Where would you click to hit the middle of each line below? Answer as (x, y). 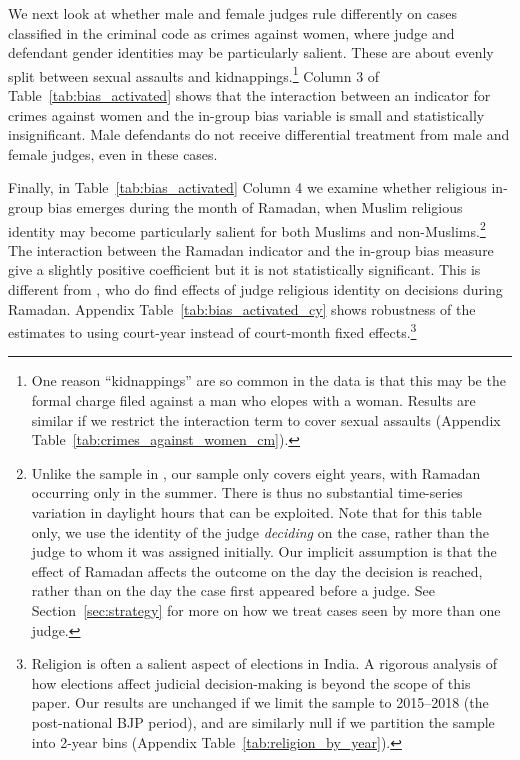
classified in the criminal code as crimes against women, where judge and (231, 32)
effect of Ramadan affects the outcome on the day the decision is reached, (257, 570)
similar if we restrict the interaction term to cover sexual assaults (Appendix (266, 419)
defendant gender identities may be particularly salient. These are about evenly (251, 52)
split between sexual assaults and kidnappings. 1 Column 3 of (194, 74)
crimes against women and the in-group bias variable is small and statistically (246, 114)
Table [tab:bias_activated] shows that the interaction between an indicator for (249, 95)
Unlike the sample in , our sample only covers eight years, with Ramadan (256, 472)
